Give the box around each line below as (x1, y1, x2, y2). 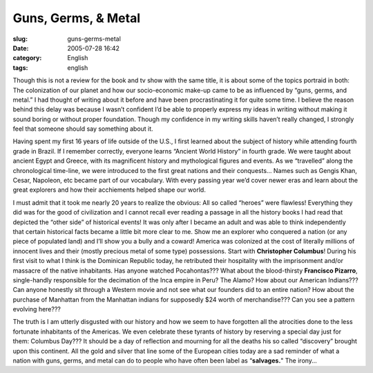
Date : (12, 44, 29, 52)
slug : (12, 35, 28, 43)
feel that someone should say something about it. (12, 125, 153, 133)
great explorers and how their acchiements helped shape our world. (12, 185, 207, 194)
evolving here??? (12, 305, 61, 313)
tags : (12, 63, 28, 72)
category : (12, 54, 42, 62)
